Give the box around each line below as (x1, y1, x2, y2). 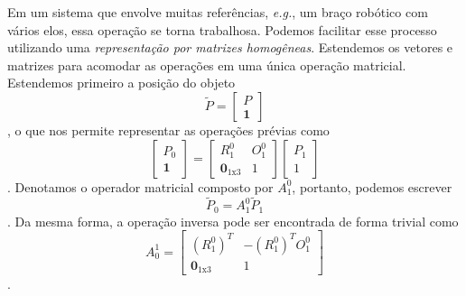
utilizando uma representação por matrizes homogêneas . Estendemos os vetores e (7, 38, 453, 57)
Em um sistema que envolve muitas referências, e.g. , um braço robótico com (7, 3, 428, 21)
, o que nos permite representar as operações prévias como (7, 120, 330, 139)
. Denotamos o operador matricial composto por (7, 177, 274, 196)
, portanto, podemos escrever (292, 177, 452, 196)
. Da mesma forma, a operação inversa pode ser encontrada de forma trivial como (7, 211, 459, 230)
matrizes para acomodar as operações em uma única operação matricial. (7, 55, 406, 74)
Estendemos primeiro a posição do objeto (7, 73, 236, 92)
